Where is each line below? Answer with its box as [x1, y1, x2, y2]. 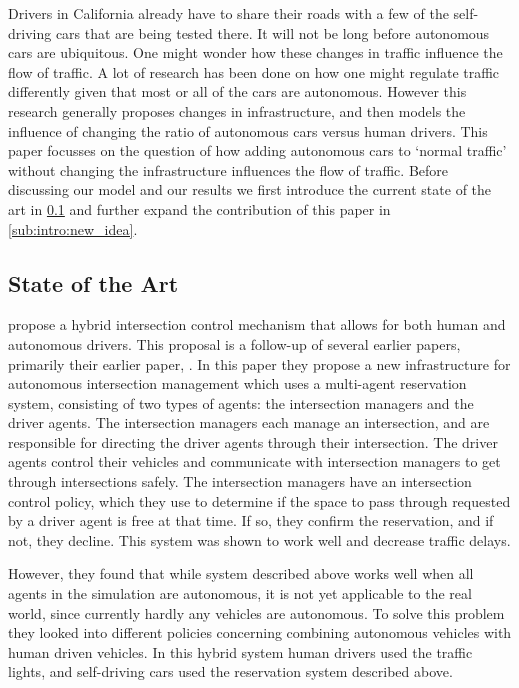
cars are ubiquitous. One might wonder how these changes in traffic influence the [8, 42, 503, 63]
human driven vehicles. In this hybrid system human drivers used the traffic [8, 641, 473, 662]
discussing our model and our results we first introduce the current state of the [8, 179, 492, 200]
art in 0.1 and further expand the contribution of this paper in [8, 198, 391, 219]
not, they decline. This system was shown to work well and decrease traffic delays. [8, 529, 511, 550]
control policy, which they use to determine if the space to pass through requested [8, 490, 511, 511]
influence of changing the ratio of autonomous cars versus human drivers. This [8, 120, 488, 141]
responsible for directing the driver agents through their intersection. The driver [8, 431, 498, 452]
